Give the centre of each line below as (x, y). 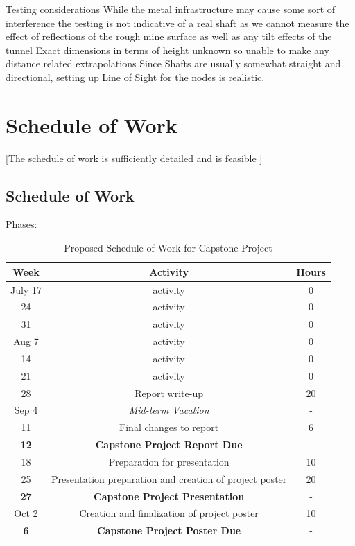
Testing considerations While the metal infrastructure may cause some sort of (171, 9)
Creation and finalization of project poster (169, 513)
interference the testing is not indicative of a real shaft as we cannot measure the (177, 23)
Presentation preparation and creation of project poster (169, 478)
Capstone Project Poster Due (169, 530)
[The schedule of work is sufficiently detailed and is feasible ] (134, 158)
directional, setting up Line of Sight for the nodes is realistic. (135, 77)
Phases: (21, 224)
